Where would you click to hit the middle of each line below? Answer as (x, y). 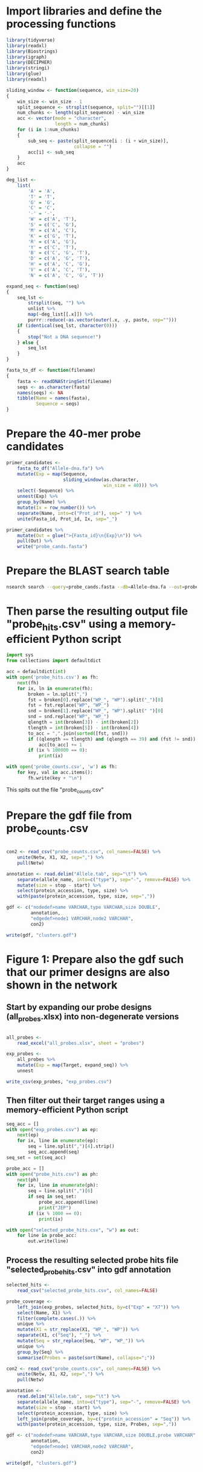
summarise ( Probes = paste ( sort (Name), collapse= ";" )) (86, 1358)
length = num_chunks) (82, 124)
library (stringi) (28, 68)
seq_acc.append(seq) (54, 1152)
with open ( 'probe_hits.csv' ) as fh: (52, 677)
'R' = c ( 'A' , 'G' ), (53, 242)
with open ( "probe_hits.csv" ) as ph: (52, 1174)
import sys (20, 655)
